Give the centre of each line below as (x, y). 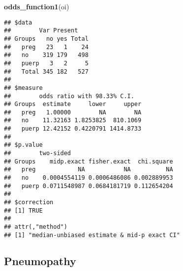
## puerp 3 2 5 (46, 63)
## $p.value (23, 145)
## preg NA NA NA (89, 170)
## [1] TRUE (23, 210)
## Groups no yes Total (46, 39)
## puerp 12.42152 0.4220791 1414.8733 (73, 129)
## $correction (29, 203)
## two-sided (38, 153)
